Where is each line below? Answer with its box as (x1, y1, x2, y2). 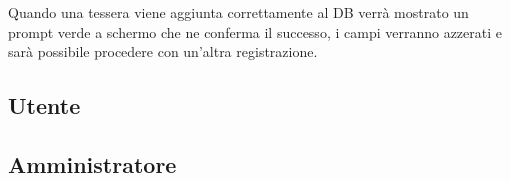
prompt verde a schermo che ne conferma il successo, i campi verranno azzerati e (8, 21, 502, 42)
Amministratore (8, 148, 177, 179)
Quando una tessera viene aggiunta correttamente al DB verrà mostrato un (8, 2, 469, 22)
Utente (8, 90, 81, 121)
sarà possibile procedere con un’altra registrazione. (8, 41, 318, 62)
